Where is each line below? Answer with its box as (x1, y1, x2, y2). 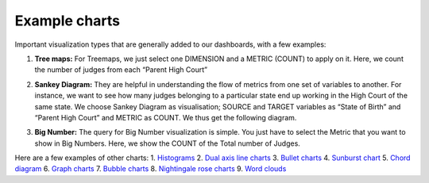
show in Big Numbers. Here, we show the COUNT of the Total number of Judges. (34, 139, 301, 148)
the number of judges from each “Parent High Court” (34, 65, 208, 74)
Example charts (14, 12, 121, 29)
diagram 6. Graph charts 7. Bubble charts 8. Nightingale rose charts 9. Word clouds (14, 164, 287, 173)
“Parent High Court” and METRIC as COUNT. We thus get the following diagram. (34, 112, 297, 122)
